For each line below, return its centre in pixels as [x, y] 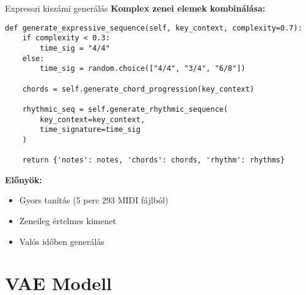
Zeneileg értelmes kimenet [68, 220]
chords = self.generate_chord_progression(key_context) [138, 89]
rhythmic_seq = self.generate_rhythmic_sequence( [125, 109]
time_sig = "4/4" [75, 48]
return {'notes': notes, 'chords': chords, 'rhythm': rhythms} [154, 160]
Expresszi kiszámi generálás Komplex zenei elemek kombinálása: [135, 8]
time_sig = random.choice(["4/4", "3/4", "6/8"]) [143, 69]
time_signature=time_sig [90, 130]
